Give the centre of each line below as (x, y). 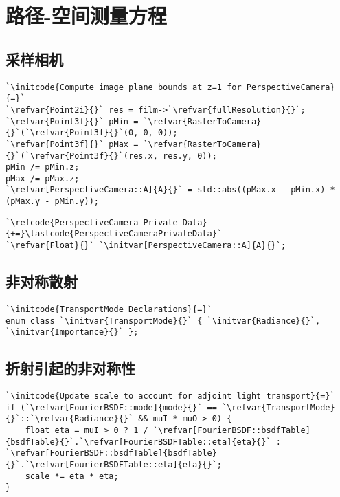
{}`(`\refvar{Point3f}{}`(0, (72, 133)
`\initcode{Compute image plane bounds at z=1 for (124, 87)
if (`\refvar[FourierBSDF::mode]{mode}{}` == (111, 407)
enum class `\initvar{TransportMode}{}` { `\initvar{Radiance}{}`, (163, 321)
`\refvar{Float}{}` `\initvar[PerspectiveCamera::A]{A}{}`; (146, 246)
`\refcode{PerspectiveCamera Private (92, 222)
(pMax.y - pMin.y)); (53, 202)
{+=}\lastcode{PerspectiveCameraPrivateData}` (114, 234)
